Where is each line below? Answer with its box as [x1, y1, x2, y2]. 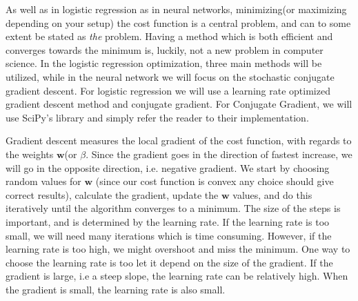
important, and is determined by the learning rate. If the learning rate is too [6, 214, 330, 229]
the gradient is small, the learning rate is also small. [6, 282, 226, 296]
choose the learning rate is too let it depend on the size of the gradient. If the [6, 255, 333, 269]
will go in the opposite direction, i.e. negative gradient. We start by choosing [6, 160, 330, 175]
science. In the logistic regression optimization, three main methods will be [6, 56, 322, 70]
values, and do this [232, 187, 312, 202]
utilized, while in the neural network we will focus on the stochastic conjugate [6, 69, 335, 84]
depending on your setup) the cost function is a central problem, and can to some [6, 15, 351, 30]
